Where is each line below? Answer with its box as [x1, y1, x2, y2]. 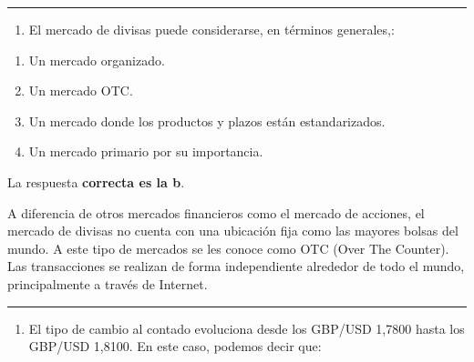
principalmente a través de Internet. [7, 274, 208, 293]
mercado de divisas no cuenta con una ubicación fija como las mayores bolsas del [7, 221, 459, 240]
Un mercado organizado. [28, 50, 165, 69]
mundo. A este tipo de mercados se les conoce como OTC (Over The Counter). [7, 238, 449, 257]
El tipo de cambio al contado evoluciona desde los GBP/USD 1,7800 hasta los [28, 318, 465, 337]
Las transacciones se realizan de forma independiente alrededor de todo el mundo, [7, 256, 465, 276]
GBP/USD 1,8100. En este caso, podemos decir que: [28, 337, 322, 356]
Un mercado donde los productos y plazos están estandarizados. [28, 111, 386, 130]
